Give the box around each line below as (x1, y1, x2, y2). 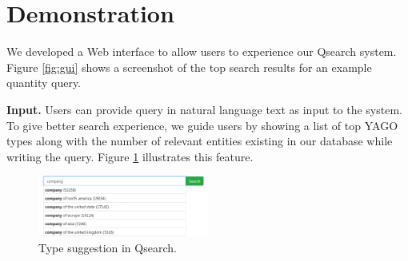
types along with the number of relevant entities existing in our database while (6, 132, 393, 149)
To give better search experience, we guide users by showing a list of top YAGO (6, 117, 398, 133)
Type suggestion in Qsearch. (38, 239, 177, 256)
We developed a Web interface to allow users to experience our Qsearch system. (6, 43, 397, 60)
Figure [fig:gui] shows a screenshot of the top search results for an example (6, 58, 372, 75)
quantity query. (6, 74, 82, 91)
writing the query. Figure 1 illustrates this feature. (6, 148, 254, 164)
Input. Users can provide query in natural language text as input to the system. (6, 101, 402, 117)
